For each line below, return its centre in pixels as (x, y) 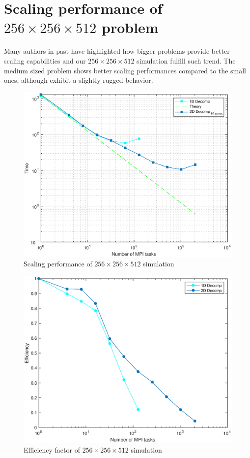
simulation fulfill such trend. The (186, 60)
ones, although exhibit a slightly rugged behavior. (79, 80)
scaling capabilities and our (45, 60)
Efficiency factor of (52, 449)
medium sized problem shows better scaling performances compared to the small (125, 70)
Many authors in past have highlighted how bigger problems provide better (117, 51)
